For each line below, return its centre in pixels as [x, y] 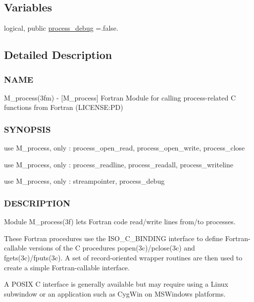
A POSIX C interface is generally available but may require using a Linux [116, 284]
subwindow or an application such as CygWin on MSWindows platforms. [115, 293]
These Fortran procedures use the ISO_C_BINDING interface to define [114, 238]
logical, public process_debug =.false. [61, 28]
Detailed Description [58, 55]
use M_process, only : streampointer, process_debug [84, 181]
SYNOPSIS [27, 129]
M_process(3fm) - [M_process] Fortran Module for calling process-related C [120, 97]
